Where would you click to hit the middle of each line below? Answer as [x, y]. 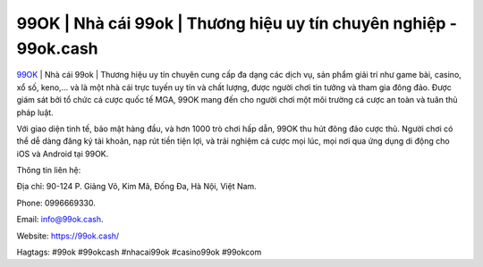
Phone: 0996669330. [56, 203]
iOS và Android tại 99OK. [63, 154]
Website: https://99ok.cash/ [68, 236]
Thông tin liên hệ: [49, 171]
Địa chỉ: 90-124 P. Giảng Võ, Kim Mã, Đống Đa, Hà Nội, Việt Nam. [136, 187]
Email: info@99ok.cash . [60, 220]
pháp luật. [35, 113]
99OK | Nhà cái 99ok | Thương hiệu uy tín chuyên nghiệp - [237, 23]
